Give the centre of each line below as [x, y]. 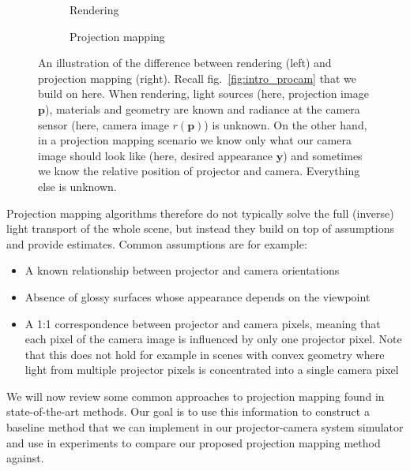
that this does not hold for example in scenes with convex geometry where [205, 354]
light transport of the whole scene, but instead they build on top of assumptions [200, 228]
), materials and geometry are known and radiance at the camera [202, 108]
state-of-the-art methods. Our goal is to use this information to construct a [188, 411]
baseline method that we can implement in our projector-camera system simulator [205, 427]
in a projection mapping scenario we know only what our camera [195, 140]
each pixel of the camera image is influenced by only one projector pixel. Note [213, 339]
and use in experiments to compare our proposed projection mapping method [194, 442]
